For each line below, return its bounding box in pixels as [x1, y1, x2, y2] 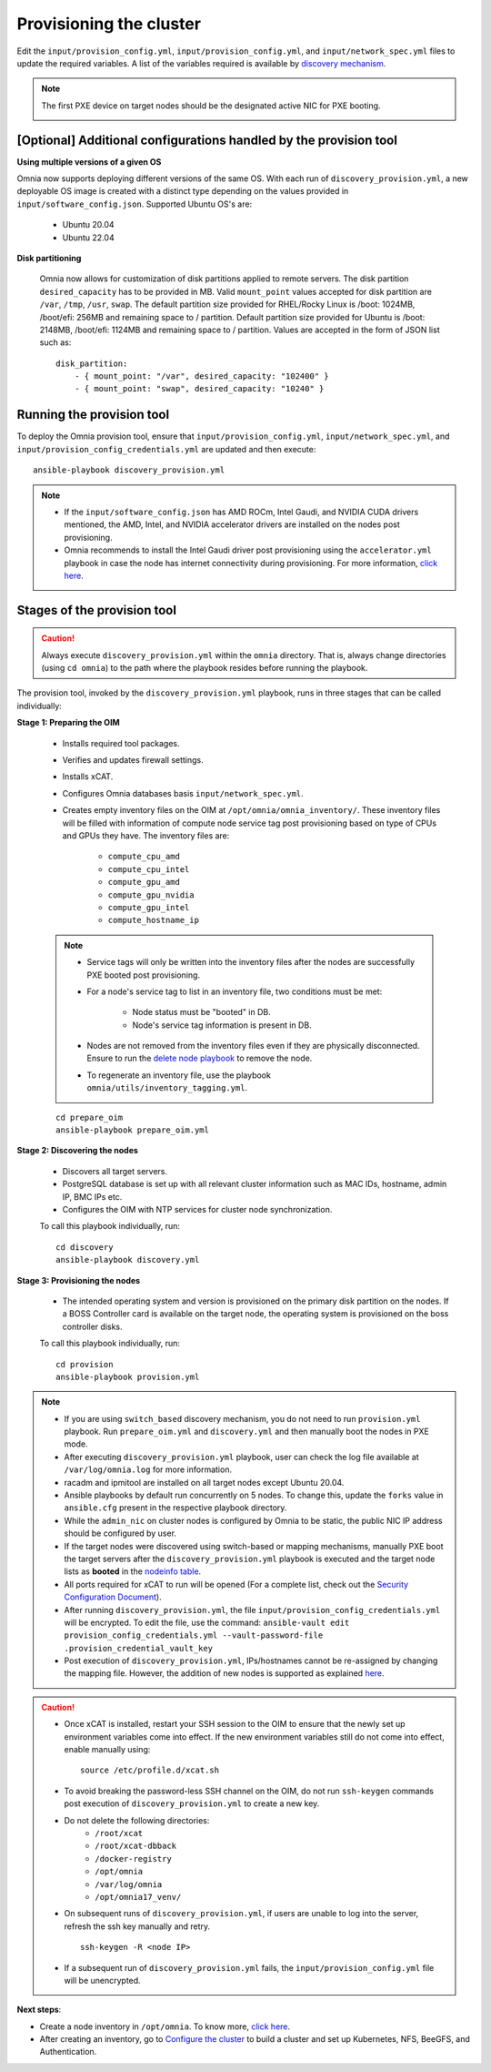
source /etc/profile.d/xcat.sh [80, 1765, 220, 1775]
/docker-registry [95, 1854, 172, 1864]
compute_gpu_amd [107, 877, 181, 888]
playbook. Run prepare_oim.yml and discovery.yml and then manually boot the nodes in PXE [64, 1426, 429, 1437]
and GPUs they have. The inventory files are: [62, 830, 230, 841]
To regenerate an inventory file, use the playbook [86, 1070, 272, 1081]
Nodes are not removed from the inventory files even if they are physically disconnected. [86, 1041, 420, 1051]
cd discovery [55, 1242, 114, 1252]
